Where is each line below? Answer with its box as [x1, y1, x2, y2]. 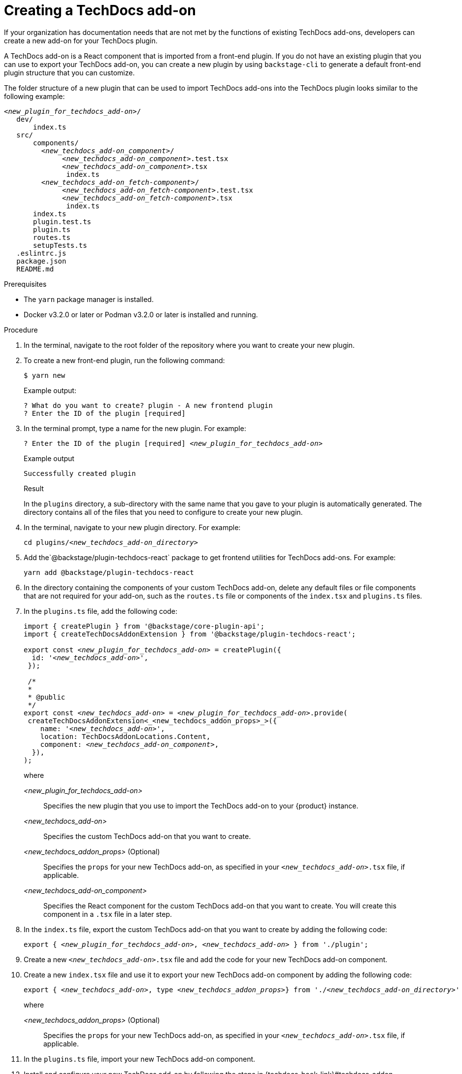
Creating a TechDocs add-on [4, 2, 196, 19]
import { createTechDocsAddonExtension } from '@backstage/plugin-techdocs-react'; [24, 630, 356, 638]
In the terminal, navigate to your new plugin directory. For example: [24, 523, 241, 532]
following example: [4, 92, 65, 101]
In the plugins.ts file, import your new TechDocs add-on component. [24, 1054, 256, 1063]
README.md [16, 265, 54, 273]
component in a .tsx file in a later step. [43, 909, 172, 918]
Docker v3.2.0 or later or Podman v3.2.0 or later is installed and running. [24, 310, 258, 319]
